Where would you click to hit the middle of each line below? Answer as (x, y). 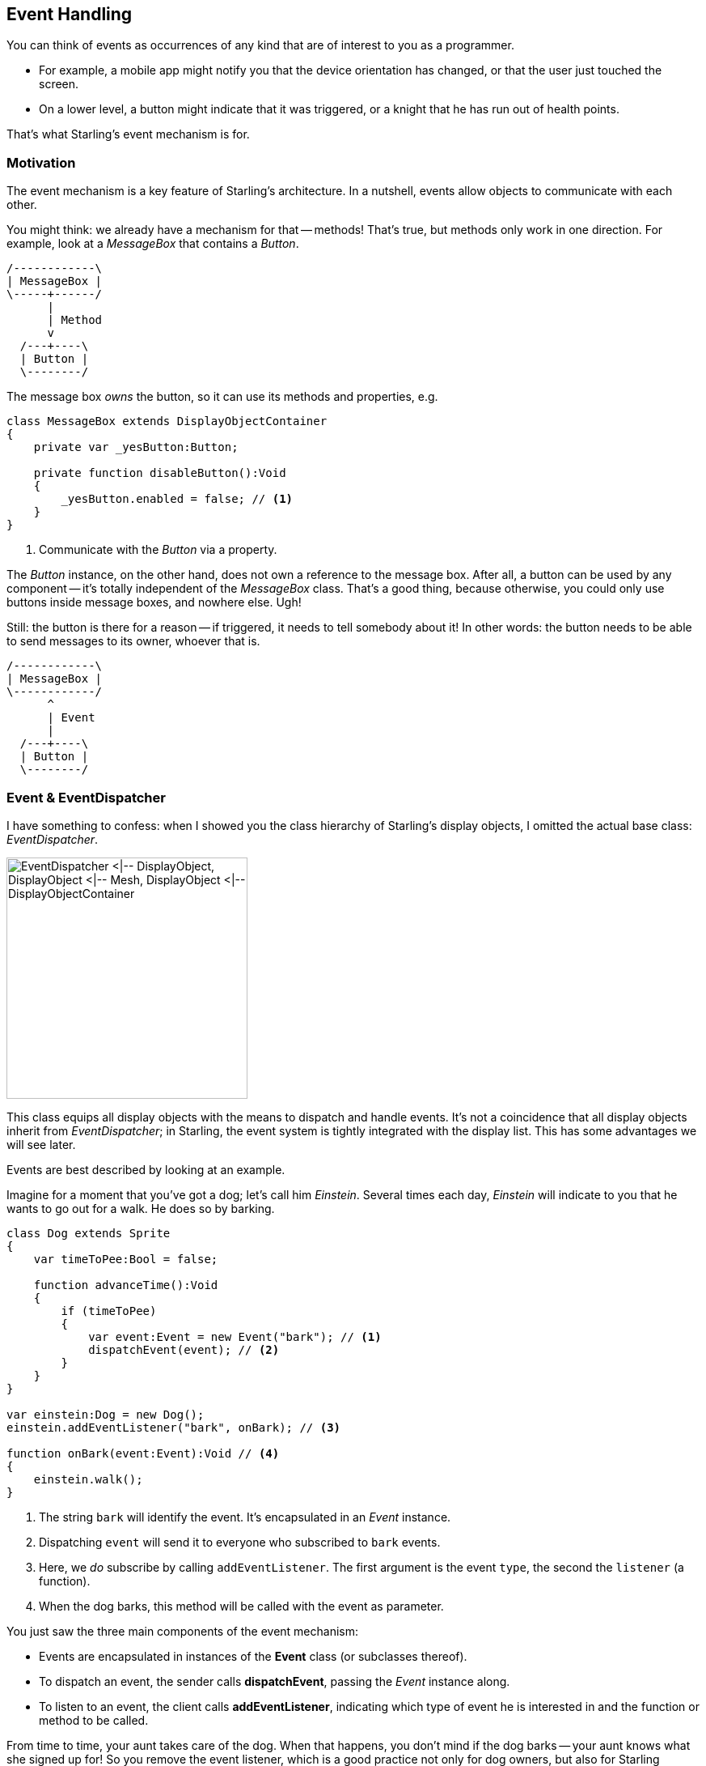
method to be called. (94, 1720)
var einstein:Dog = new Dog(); (106, 1414)
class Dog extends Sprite (89, 1233)
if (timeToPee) (109, 1311)
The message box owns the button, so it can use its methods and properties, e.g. (222, 397)
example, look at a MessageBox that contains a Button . (153, 244)
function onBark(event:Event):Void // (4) (143, 1453)
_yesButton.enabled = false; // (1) (177, 499)
